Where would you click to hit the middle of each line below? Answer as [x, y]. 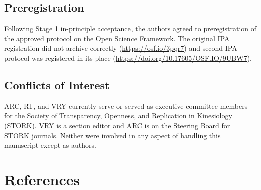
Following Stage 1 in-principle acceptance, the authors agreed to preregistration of [130, 28]
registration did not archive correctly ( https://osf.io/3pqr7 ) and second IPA [121, 48]
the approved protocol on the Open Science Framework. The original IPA [117, 38]
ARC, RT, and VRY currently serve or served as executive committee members [126, 106]
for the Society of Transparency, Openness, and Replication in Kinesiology [118, 116]
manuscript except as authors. [50, 145]
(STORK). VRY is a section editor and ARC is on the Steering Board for [117, 125]
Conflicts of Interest [57, 84]
